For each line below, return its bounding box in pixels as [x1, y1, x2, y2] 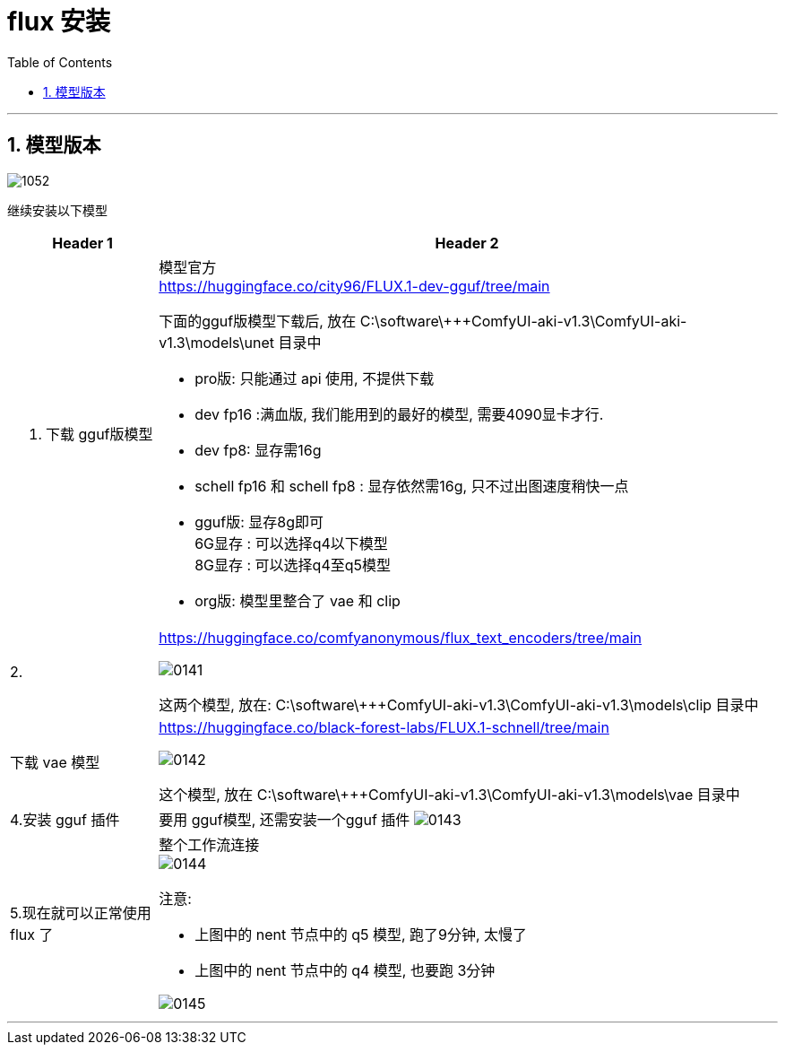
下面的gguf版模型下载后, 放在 [159, 311, 357, 330]
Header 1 [52, 233, 113, 252]
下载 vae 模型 [10, 752, 100, 771]
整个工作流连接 [159, 835, 260, 854]
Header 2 [435, 233, 499, 252]
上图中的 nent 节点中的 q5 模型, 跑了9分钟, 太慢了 [194, 925, 528, 943]
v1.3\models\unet [159, 333, 275, 352]
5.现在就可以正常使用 [10, 903, 151, 922]
